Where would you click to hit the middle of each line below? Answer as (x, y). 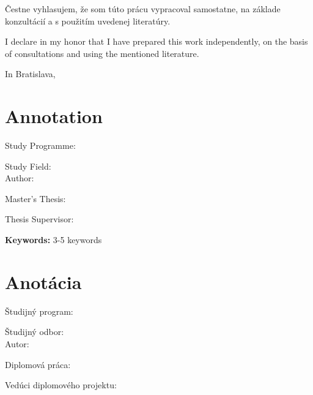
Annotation (54, 116)
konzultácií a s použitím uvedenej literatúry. (88, 21)
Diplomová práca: (38, 364)
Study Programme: (40, 145)
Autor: (17, 343)
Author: (20, 178)
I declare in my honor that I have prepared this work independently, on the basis (156, 41)
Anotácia (43, 281)
